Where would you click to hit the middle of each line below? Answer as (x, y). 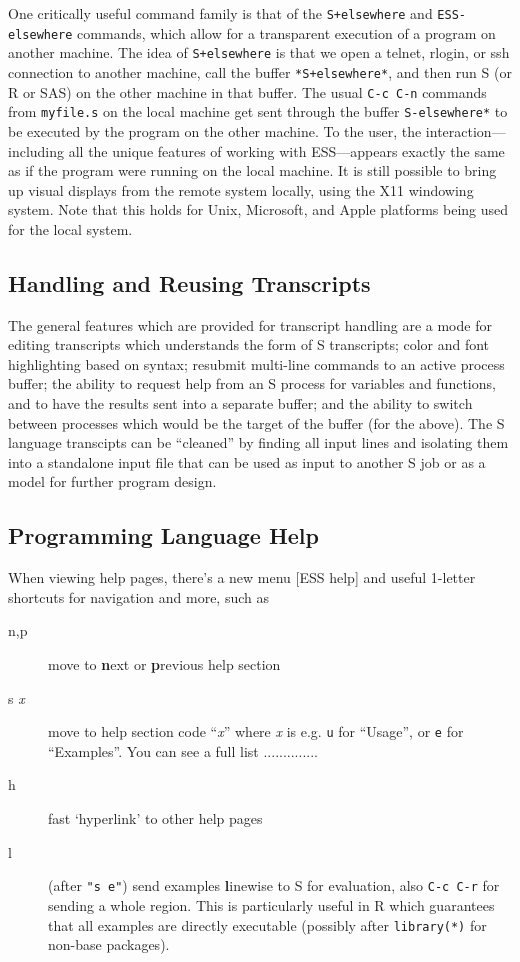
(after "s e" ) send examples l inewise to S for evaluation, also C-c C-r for (274, 885)
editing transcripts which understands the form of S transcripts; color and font (249, 344)
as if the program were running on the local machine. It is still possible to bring (252, 170)
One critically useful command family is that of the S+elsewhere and (220, 13)
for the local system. (70, 228)
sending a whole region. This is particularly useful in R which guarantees (271, 904)
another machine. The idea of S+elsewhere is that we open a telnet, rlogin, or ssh (259, 52)
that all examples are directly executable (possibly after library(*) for (267, 924)
